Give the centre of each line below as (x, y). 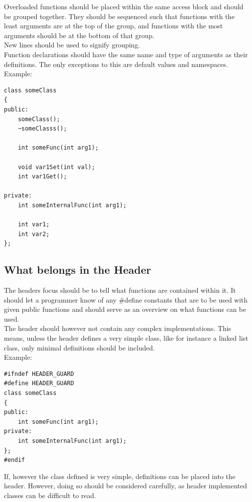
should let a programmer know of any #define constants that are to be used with (126, 299)
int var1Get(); (42, 177)
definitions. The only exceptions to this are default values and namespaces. (116, 64)
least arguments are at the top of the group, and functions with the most (114, 26)
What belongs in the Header (78, 270)
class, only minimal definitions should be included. (80, 347)
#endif (14, 460)
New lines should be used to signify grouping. (72, 45)
